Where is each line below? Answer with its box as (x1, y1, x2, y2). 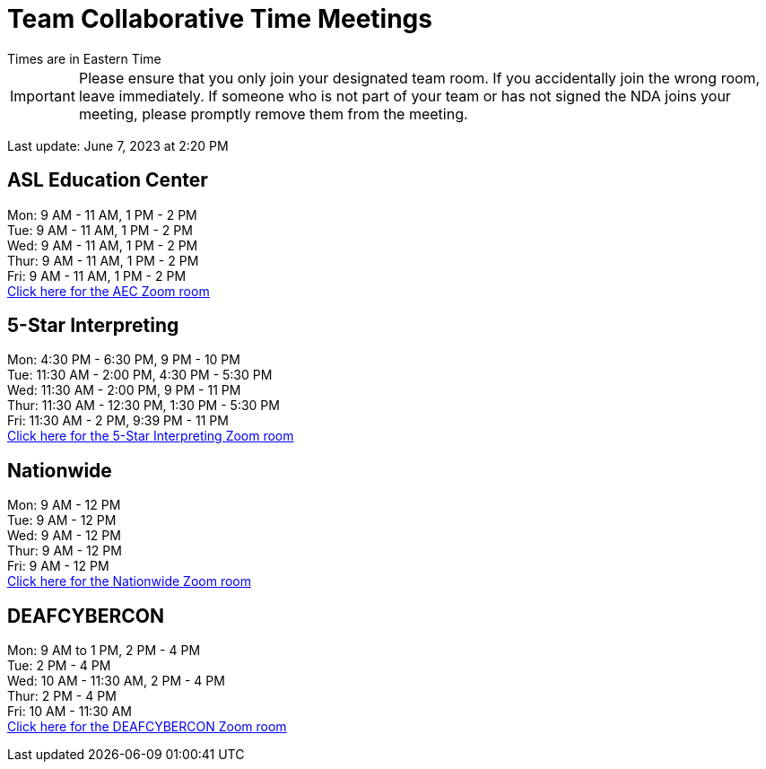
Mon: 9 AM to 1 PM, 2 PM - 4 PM (7, 642, 201, 659)
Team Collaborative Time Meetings (7, 4, 432, 34)
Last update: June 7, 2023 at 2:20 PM (7, 137, 229, 153)
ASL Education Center (7, 169, 208, 192)
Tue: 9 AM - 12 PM (7, 512, 117, 529)
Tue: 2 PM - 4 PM (7, 658, 111, 674)
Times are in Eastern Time (7, 50, 161, 66)
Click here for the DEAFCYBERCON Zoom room (7, 719, 287, 735)
